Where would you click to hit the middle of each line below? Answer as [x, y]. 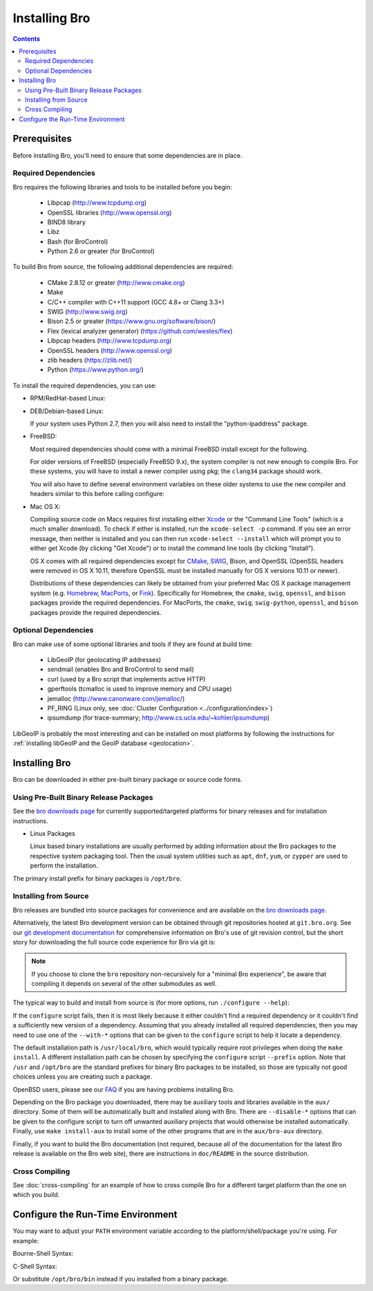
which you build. [36, 1195]
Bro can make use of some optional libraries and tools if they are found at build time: [133, 644]
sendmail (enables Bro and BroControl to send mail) [121, 669]
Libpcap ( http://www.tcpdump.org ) [97, 203]
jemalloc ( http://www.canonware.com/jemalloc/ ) [116, 698]
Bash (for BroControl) [78, 241]
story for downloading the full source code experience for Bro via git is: [114, 942]
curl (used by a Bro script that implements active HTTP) [126, 679]
